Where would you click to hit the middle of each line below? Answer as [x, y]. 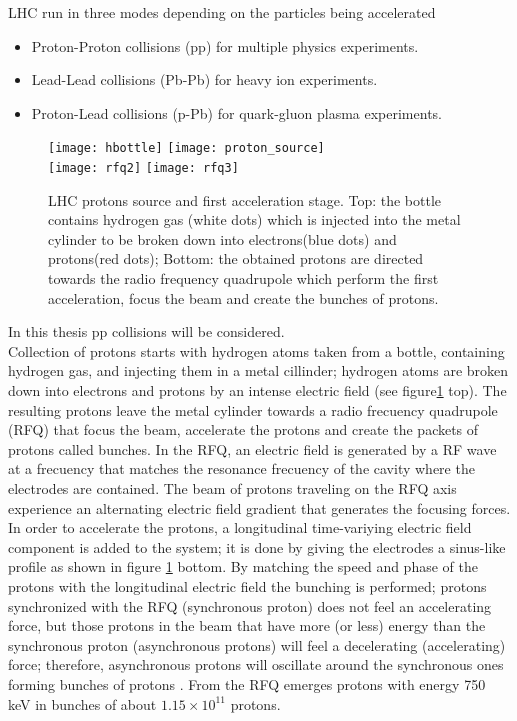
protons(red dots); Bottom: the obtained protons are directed [236, 258]
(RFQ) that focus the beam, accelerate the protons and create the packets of [243, 429]
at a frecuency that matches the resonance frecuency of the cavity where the [241, 468]
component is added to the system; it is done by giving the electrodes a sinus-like [257, 546]
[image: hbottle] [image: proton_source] [186, 148]
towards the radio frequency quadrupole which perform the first [243, 278]
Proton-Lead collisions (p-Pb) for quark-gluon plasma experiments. [236, 112]
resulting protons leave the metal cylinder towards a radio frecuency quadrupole [253, 409]
